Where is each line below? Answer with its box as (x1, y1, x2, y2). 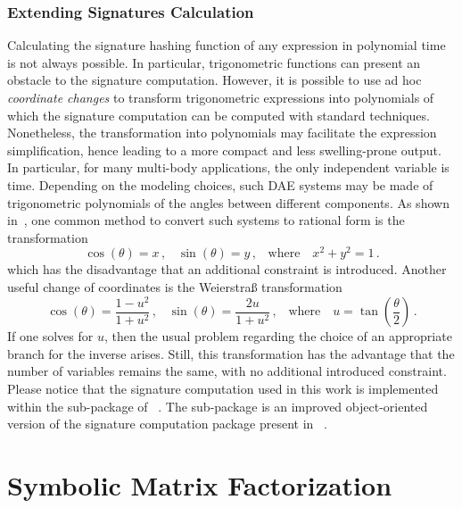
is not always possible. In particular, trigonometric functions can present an (7, 53, 421, 71)
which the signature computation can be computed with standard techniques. (7, 105, 430, 124)
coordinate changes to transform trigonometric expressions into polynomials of (7, 88, 434, 106)
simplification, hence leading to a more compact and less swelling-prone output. (7, 140, 441, 159)
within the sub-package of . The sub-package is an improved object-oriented (7, 396, 428, 415)
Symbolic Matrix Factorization (7, 466, 392, 503)
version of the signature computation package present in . (7, 414, 327, 433)
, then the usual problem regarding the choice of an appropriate (103, 327, 452, 346)
